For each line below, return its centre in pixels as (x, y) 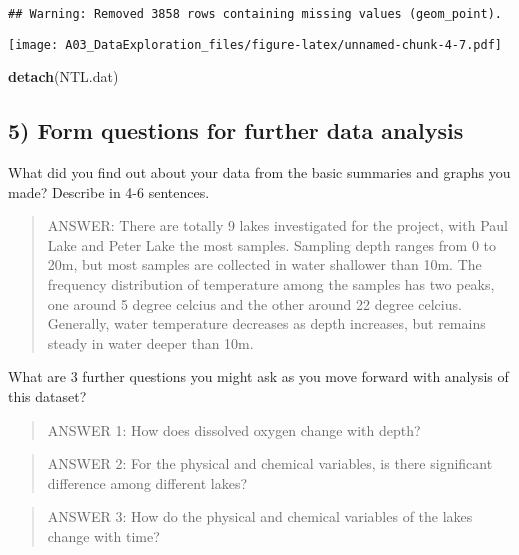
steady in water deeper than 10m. (150, 342)
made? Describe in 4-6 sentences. (109, 191)
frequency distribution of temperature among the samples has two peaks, (271, 284)
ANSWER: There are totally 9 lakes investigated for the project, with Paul (277, 225)
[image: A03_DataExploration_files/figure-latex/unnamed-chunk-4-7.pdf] (255, 44)
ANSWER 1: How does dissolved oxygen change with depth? (234, 429)
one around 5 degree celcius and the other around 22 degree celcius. (254, 303)
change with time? (103, 536)
